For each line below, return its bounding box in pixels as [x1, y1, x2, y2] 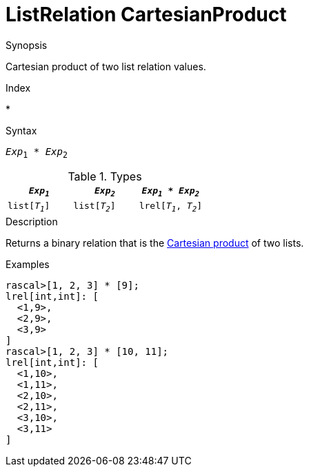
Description [6, 215, 58, 227]
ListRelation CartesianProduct [6, 3, 287, 26]
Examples [6, 258, 50, 270]
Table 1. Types [68, 169, 142, 183]
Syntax [6, 124, 37, 136]
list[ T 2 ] [73, 201, 116, 214]
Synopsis [6, 39, 48, 51]
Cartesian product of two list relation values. [6, 60, 206, 72]
